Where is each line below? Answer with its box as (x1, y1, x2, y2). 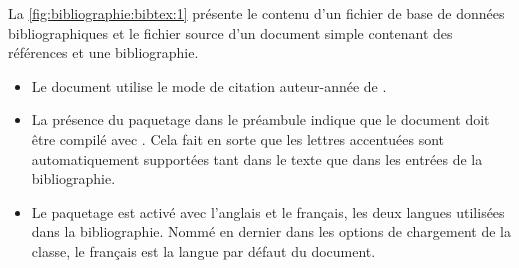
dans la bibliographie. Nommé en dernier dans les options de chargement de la (31, 221, 511, 242)
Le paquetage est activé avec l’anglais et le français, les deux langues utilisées (31, 201, 505, 222)
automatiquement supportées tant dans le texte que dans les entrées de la (31, 148, 483, 169)
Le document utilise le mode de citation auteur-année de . (31, 75, 387, 96)
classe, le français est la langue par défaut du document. (31, 240, 376, 261)
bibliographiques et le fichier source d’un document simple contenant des (8, 22, 453, 43)
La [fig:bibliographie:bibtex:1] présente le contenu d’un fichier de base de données (8, 3, 505, 23)
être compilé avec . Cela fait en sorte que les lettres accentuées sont (31, 128, 445, 149)
